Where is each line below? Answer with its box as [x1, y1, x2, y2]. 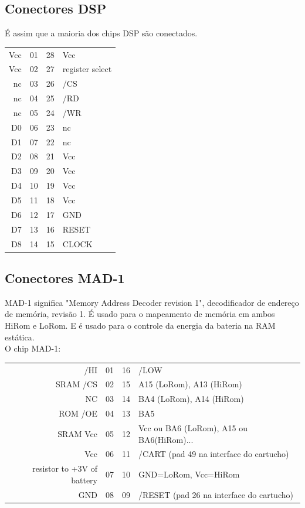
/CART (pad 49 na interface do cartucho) [138, 448, 289, 460]
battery [71, 473, 97, 486]
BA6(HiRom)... [138, 433, 194, 445]
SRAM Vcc [57, 427, 97, 439]
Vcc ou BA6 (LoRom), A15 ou [138, 421, 248, 434]
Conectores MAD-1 [5, 269, 125, 287]
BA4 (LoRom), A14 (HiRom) [138, 393, 244, 405]
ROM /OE [59, 407, 97, 420]
